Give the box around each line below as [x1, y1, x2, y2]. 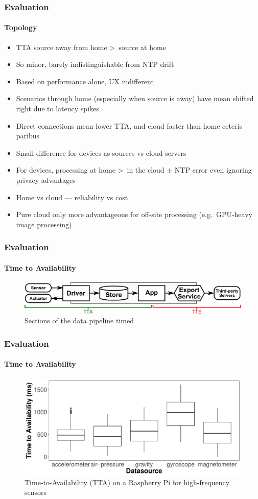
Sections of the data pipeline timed [25, 315, 134, 326]
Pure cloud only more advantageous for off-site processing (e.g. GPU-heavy [16, 209, 252, 220]
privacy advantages [16, 174, 76, 185]
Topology [4, 22, 37, 33]
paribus [16, 130, 40, 141]
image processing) [16, 219, 72, 229]
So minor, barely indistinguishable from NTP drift [16, 59, 174, 69]
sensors [25, 487, 47, 497]
